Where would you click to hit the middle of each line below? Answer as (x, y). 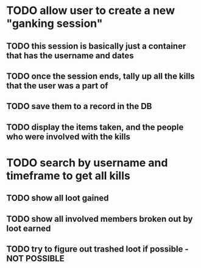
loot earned (29, 228)
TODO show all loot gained (58, 198)
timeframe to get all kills (69, 176)
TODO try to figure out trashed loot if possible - (97, 249)
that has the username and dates (70, 55)
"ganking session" (55, 23)
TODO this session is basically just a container (96, 46)
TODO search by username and (87, 163)
